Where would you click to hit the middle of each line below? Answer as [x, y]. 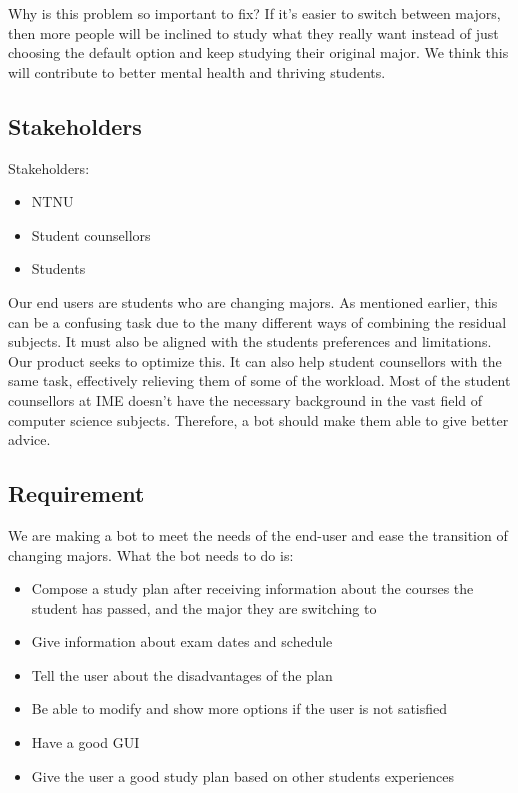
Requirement [76, 493]
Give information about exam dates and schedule [182, 641]
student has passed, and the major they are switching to [204, 607]
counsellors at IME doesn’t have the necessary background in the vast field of [245, 399]
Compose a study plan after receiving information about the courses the [252, 588]
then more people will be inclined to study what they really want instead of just [253, 32]
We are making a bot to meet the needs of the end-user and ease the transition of [258, 534]
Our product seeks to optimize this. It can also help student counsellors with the [255, 360]
